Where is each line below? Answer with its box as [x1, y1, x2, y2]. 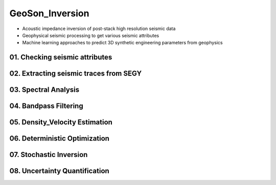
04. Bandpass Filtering [9, 102, 84, 111]
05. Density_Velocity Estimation [9, 118, 112, 127]
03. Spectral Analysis [9, 86, 79, 94]
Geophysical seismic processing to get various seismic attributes [22, 32, 159, 38]
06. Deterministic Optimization [9, 134, 110, 143]
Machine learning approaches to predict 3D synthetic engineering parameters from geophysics [22, 40, 223, 46]
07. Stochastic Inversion [9, 150, 88, 159]
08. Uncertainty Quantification [9, 167, 109, 175]
